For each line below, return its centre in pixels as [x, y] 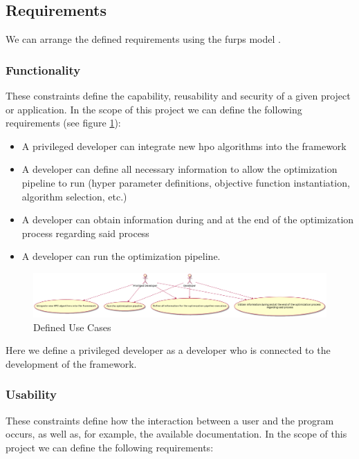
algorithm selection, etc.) [74, 196]
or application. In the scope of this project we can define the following [154, 109]
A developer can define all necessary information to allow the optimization [179, 169]
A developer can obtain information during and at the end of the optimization [188, 219]
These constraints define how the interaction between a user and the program [170, 420]
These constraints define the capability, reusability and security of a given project [178, 96]
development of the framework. [71, 363]
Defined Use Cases [72, 327]
